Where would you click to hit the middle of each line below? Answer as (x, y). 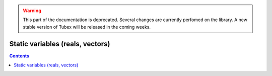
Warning (32, 11)
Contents (19, 56)
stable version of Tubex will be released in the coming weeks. (87, 27)
